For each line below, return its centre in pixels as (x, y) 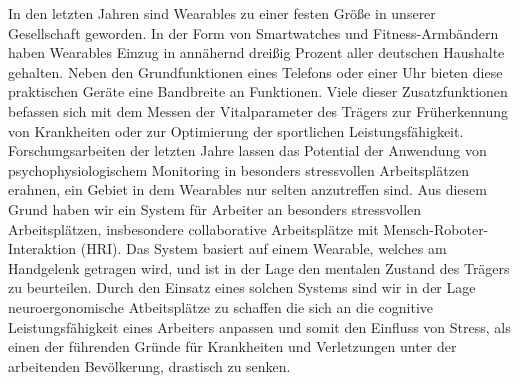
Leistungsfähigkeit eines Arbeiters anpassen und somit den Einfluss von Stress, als (259, 326)
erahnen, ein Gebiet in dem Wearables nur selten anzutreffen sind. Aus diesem (247, 189)
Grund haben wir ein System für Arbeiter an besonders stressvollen (215, 208)
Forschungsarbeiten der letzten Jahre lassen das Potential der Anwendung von (247, 150)
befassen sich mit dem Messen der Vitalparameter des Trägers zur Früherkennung (258, 110)
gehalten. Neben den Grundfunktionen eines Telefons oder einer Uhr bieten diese (255, 71)
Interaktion (42, 248)
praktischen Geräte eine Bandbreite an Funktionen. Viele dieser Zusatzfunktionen (258, 91)
